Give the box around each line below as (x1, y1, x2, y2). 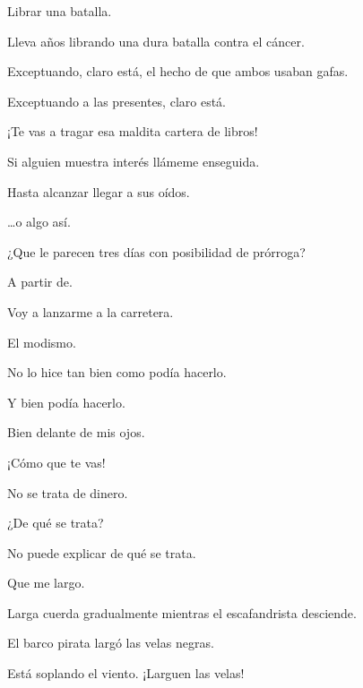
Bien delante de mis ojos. (7, 423, 145, 442)
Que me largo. (7, 573, 85, 592)
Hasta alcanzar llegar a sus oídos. (7, 182, 190, 201)
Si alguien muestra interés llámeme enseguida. (7, 151, 260, 170)
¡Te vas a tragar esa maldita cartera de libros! (7, 122, 258, 141)
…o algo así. (7, 212, 71, 231)
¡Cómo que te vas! (7, 452, 106, 471)
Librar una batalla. (7, 2, 112, 20)
